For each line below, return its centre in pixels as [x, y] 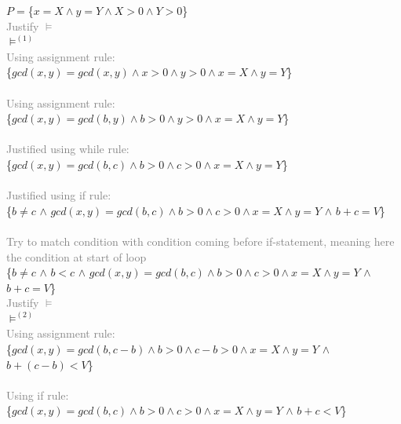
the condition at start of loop [77, 256]
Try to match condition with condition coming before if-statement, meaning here [200, 241]
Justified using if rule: [59, 195]
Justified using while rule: [68, 149]
